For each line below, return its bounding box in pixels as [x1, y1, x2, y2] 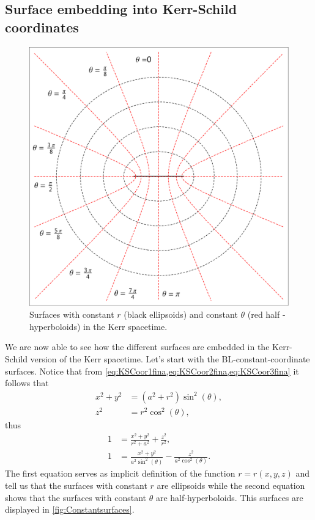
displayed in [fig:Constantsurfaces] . [5, 503, 135, 516]
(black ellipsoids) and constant [124, 308, 238, 321]
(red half [247, 308, 280, 321]
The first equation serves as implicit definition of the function [5, 467, 235, 480]
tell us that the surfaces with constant [5, 478, 147, 491]
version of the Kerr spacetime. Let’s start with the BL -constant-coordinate [30, 352, 310, 365]
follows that [5, 376, 49, 389]
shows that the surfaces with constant [5, 491, 147, 504]
